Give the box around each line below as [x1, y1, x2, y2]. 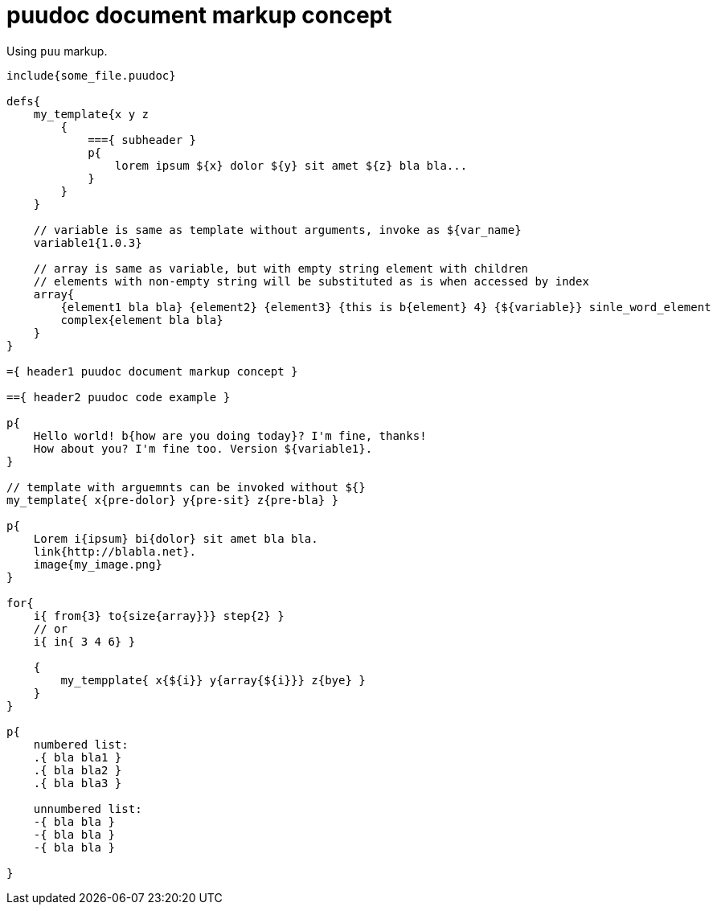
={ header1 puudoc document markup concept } [6, 364, 298, 378]
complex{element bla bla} [60, 313, 223, 326]
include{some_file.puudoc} [6, 68, 176, 82]
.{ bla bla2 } [33, 763, 122, 777]
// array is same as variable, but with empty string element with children [33, 261, 529, 275]
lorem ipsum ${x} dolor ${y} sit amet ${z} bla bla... [114, 158, 468, 172]
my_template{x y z [33, 107, 150, 121]
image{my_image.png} [33, 557, 162, 571]
